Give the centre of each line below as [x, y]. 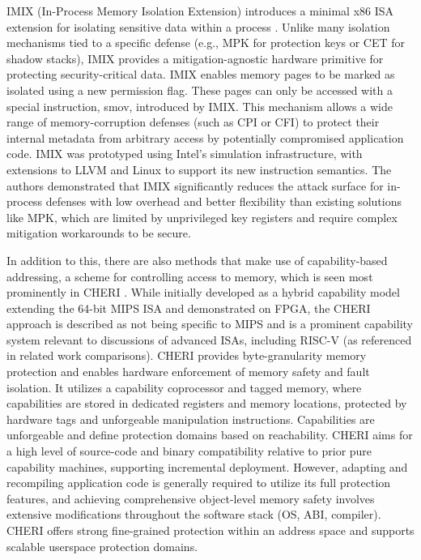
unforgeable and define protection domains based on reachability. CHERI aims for [210, 435]
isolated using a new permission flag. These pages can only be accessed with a [200, 90]
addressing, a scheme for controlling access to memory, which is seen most [190, 276]
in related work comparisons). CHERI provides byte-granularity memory [187, 355]
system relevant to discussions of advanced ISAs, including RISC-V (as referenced [209, 339]
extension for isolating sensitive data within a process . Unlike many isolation [198, 26]
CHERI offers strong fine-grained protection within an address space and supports [210, 530]
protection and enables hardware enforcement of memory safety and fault [188, 372]
